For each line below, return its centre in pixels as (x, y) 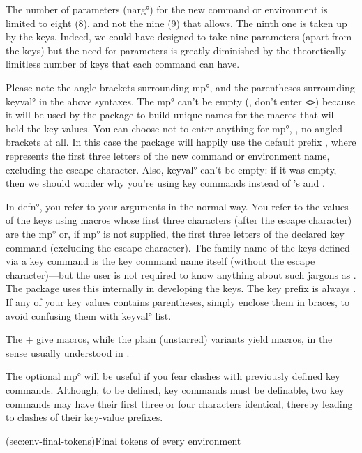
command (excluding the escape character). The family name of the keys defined (178, 247)
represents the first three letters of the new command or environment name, (168, 155)
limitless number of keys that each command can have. (123, 64)
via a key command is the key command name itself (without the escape (160, 261)
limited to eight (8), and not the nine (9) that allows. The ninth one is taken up (176, 23)
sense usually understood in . (68, 352)
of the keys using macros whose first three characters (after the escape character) (179, 220)
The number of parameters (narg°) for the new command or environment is (167, 9)
